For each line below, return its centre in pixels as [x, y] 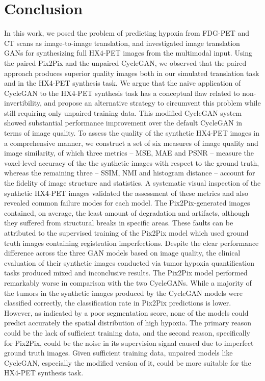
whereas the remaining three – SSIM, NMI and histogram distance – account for [130, 173]
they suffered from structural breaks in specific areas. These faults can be [119, 223]
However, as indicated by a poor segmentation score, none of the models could [126, 312]
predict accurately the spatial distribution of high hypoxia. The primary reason [128, 323]
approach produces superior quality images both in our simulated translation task [132, 73]
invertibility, [23, 103]
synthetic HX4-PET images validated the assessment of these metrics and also [126, 193]
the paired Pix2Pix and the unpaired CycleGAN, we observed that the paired [125, 62]
